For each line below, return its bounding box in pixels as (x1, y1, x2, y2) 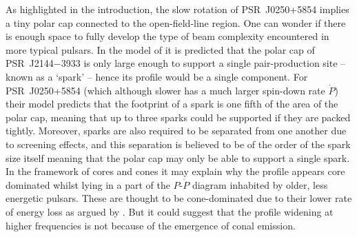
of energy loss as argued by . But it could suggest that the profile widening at (6, 204, 334, 218)
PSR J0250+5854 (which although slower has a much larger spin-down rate (6, 83, 325, 97)
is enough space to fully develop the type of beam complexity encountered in (6, 29, 329, 43)
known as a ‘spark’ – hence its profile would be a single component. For (6, 69, 308, 83)
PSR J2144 (6, 56, 54, 70)
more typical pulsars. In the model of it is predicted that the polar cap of (6, 42, 315, 56)
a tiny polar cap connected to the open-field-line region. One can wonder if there (6, 15, 346, 30)
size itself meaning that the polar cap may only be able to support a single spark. (6, 150, 350, 165)
